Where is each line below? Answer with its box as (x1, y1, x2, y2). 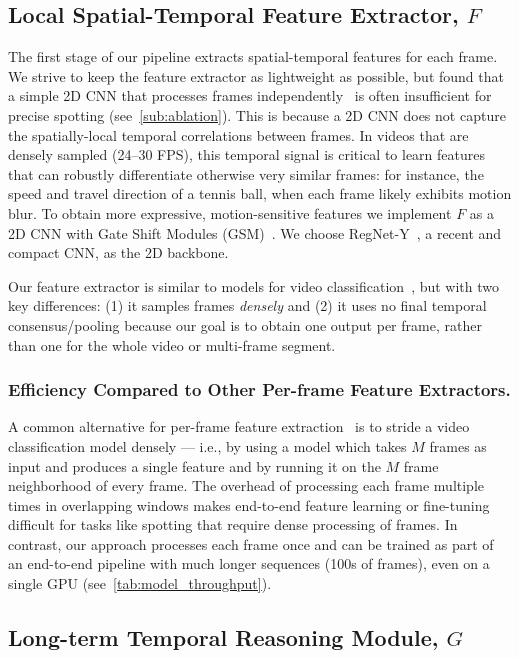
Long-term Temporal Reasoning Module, (8, 622, 439, 653)
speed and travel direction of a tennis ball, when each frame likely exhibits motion (8, 183, 512, 204)
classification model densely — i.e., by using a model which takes (8, 435, 407, 456)
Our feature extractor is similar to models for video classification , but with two (8, 275, 500, 296)
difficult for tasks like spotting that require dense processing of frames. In (8, 514, 458, 535)
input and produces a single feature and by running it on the (8, 455, 381, 476)
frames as (429, 435, 487, 456)
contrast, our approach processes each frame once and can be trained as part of (8, 533, 494, 554)
